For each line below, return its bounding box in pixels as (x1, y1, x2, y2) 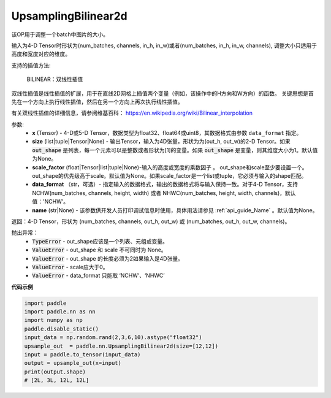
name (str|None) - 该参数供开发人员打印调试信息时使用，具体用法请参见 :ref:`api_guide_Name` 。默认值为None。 (32, 206, 318, 214)
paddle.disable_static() (24, 325, 99, 332)
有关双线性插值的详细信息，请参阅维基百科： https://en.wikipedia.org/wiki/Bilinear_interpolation (11, 109, 253, 117)
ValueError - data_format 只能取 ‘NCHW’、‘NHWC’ (32, 272, 165, 279)
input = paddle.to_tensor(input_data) (24, 351, 141, 358)
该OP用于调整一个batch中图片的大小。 (11, 31, 108, 38)
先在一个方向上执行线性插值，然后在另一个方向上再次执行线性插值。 (11, 98, 183, 105)
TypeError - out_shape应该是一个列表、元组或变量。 (32, 237, 169, 245)
